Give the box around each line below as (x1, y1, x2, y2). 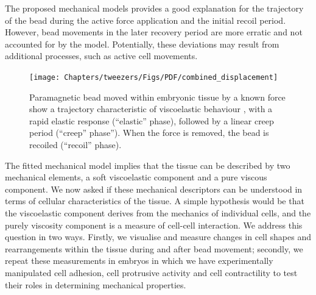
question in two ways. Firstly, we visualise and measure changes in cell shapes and (5, 230, 311, 243)
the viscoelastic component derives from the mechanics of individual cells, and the (5, 206, 311, 219)
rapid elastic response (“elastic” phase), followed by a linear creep (29, 114, 274, 127)
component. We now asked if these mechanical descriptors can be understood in (5, 182, 303, 195)
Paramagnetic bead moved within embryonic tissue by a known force (29, 90, 286, 103)
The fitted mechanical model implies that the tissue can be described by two (5, 158, 290, 171)
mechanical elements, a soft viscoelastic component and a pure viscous (5, 171, 267, 183)
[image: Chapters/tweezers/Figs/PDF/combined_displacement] (29, 73, 278, 82)
